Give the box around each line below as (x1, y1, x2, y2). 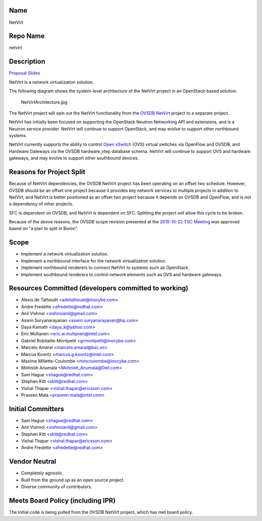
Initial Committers (9, 404, 65, 413)
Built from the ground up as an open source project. (21, 477, 125, 483)
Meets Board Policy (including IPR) (9, 496, 116, 504)
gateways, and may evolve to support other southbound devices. (9, 155, 139, 161)
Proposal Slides (9, 70, 40, 76)
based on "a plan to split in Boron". (9, 226, 79, 232)
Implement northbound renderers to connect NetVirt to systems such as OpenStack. (21, 265, 190, 270)
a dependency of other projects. (9, 201, 74, 207)
